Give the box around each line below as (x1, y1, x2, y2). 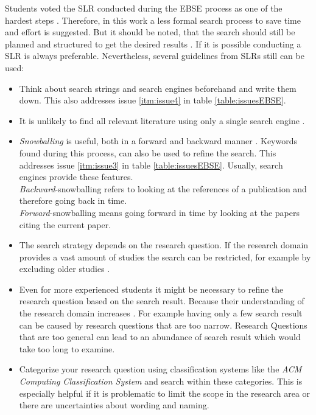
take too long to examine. (19, 342, 115, 355)
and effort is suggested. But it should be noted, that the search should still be (5, 26, 295, 38)
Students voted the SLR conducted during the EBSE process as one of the (5, 2, 283, 14)
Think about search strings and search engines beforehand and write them (19, 82, 297, 94)
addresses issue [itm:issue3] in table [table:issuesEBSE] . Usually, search (19, 158, 283, 171)
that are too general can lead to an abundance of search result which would (19, 330, 301, 343)
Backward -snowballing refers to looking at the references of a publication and (19, 182, 307, 195)
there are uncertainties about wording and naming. (19, 399, 209, 411)
